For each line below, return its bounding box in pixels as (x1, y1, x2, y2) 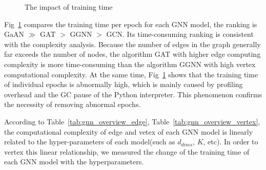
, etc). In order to (203, 136, 258, 147)
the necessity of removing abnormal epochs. (4, 99, 141, 110)
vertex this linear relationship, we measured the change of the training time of (4, 146, 250, 157)
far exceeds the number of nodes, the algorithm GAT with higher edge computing (4, 49, 261, 59)
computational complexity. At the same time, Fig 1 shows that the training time (4, 69, 258, 79)
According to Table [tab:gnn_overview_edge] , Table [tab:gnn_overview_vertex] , (4, 116, 260, 126)
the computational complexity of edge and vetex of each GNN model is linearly (4, 126, 253, 137)
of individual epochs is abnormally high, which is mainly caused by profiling (4, 79, 243, 90)
